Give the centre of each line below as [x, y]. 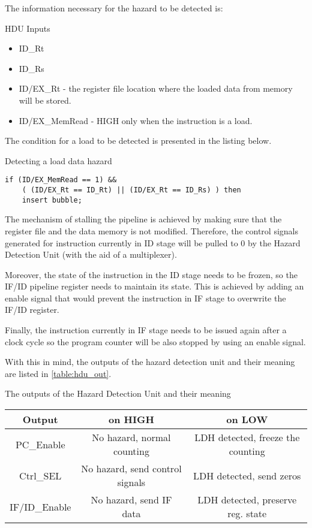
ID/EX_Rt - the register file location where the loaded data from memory [156, 88]
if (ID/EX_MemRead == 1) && [61, 180]
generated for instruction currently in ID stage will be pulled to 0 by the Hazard [153, 242]
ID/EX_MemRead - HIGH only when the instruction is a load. [136, 120]
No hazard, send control [131, 469]
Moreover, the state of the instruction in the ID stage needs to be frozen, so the [151, 274]
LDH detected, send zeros [247, 475]
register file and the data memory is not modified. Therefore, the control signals [151, 230]
